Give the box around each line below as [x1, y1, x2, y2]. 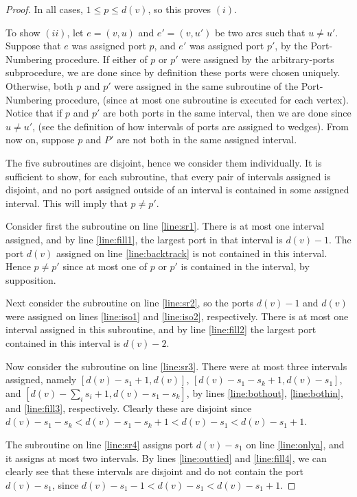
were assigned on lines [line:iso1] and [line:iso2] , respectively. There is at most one [5, 308, 349, 323]
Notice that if [5, 106, 62, 120]
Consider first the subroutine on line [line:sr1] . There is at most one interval [5, 219, 325, 233]
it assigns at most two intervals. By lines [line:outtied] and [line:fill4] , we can [5, 450, 327, 465]
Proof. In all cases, [5, 2, 83, 16]
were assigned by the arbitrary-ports [181, 51, 334, 66]
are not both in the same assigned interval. [117, 132, 297, 147]
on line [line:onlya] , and [246, 437, 345, 452]
